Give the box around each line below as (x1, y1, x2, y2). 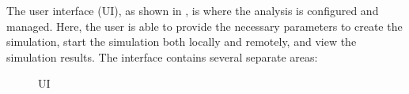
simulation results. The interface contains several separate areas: (6, 48, 318, 65)
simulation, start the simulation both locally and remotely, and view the (6, 33, 357, 50)
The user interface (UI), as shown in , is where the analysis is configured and (6, 2, 379, 18)
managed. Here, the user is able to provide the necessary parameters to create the (6, 17, 403, 34)
